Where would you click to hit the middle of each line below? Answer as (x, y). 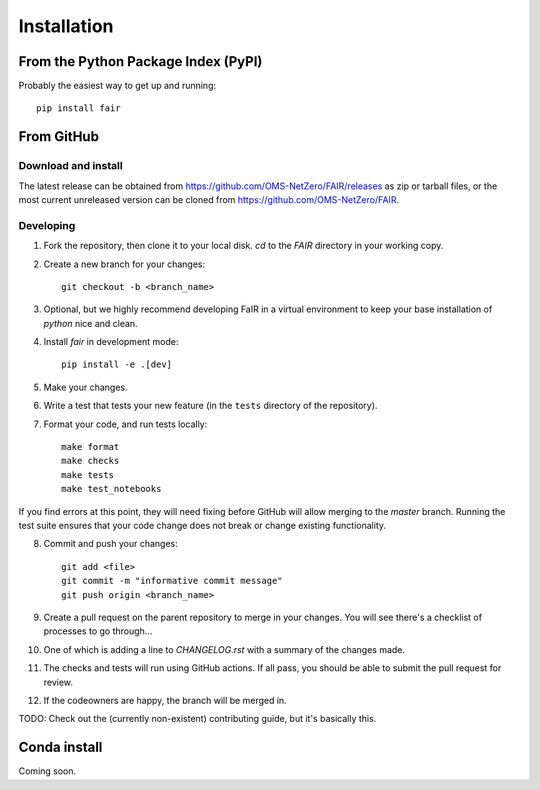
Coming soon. (47, 771)
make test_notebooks (111, 489)
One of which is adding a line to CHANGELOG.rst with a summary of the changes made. (224, 649)
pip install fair (78, 108)
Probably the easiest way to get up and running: (117, 86)
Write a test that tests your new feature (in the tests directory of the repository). (210, 406)
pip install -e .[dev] (117, 364)
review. (58, 682)
